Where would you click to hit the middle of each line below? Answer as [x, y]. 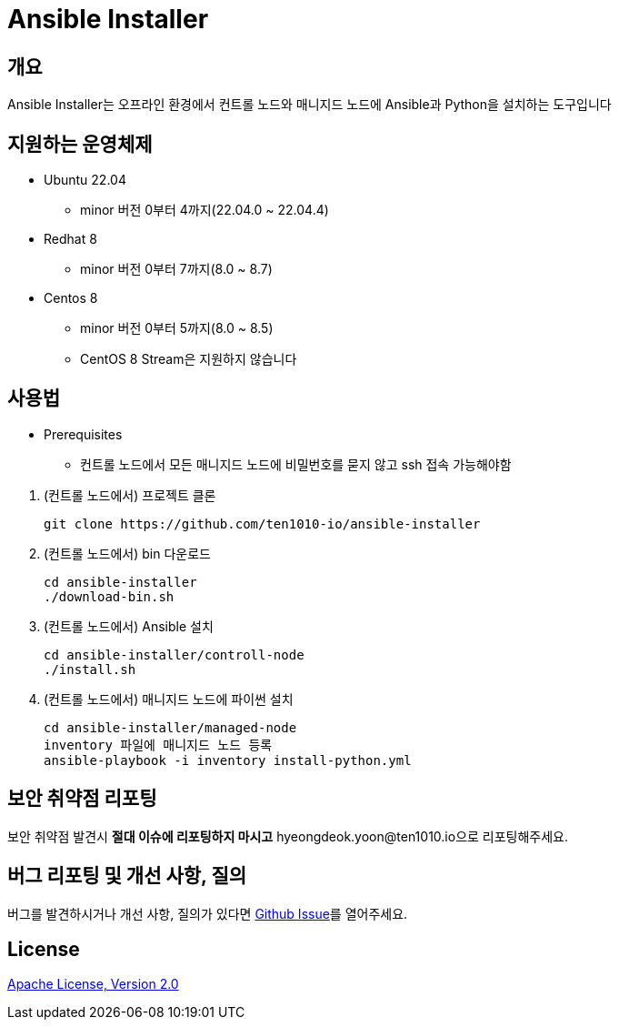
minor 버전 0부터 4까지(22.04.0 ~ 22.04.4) [205, 210]
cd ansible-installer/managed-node [170, 727]
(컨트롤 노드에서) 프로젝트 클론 [130, 495]
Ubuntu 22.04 [85, 180]
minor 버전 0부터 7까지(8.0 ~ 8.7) [176, 269]
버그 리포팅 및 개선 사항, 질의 [127, 876]
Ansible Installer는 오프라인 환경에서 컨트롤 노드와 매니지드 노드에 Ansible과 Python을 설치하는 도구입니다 [309, 105]
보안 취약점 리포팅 [82, 799]
